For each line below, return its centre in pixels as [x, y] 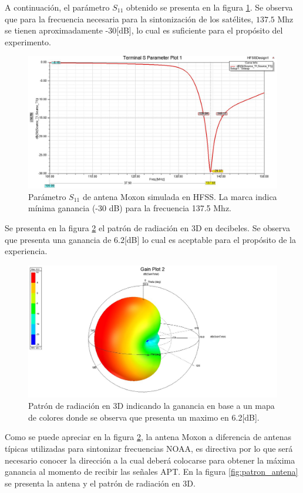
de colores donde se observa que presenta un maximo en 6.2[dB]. [144, 417]
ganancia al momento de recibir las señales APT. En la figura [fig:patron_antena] [151, 472]
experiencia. [26, 251]
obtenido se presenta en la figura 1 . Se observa [210, 7]
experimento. [28, 41]
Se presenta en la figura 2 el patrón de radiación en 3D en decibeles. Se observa [147, 227]
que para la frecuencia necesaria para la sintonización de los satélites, [129, 19]
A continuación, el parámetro [57, 7]
